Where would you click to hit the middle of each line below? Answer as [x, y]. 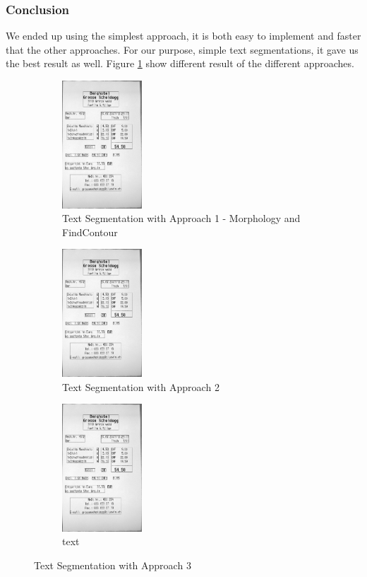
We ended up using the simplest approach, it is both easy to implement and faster [183, 36]
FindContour [90, 232]
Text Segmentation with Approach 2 [141, 386]
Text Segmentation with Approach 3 [113, 565]
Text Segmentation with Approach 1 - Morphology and [181, 218]
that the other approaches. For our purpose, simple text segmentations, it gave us [182, 49]
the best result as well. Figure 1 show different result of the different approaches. [180, 63]
